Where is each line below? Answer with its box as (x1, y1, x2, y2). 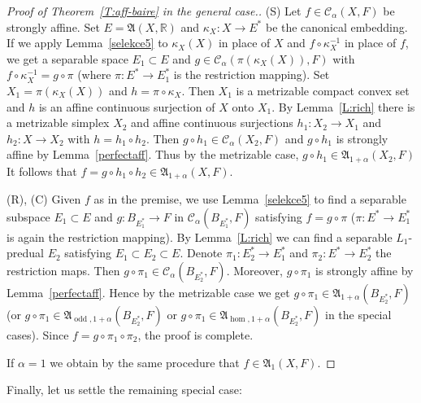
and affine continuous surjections (131, 114, 293, 131)
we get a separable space (7, 50, 128, 67)
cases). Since (7, 326, 69, 344)
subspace (7, 208, 50, 225)
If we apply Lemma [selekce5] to (7, 34, 168, 51)
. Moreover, (226, 262, 283, 279)
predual (7, 244, 44, 261)
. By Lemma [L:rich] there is (271, 98, 415, 115)
